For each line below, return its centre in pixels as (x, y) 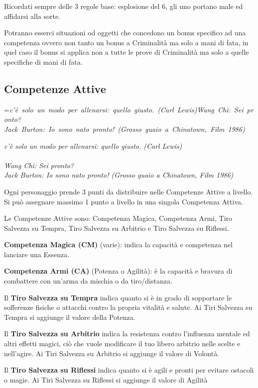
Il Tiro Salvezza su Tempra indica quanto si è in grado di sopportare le (118, 297)
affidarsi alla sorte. (32, 16)
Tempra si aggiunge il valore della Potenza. (70, 317)
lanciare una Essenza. (37, 254)
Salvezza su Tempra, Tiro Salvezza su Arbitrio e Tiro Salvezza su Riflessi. (117, 228)
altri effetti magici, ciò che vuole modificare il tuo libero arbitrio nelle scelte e (122, 343)
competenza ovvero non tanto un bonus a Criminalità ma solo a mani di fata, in (126, 42)
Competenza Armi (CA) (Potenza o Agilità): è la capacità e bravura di (118, 271)
